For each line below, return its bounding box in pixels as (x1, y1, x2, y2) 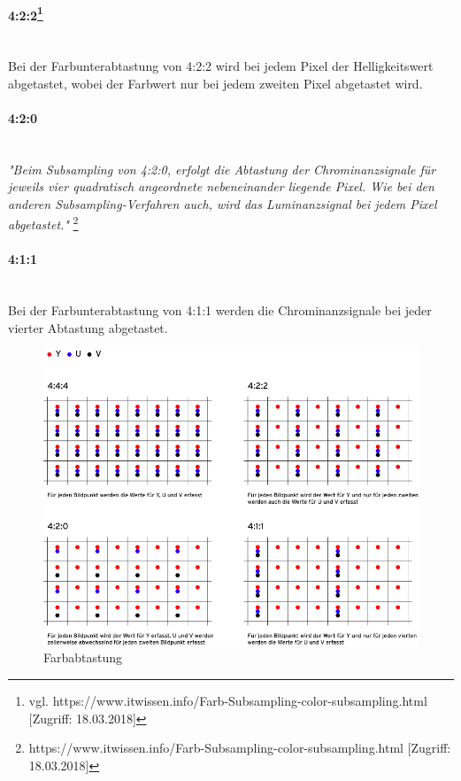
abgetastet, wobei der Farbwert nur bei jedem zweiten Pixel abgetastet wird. (8, 73, 423, 92)
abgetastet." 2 (8, 213, 79, 234)
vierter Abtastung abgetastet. (8, 318, 168, 336)
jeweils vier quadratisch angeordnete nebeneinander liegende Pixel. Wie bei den (8, 177, 434, 196)
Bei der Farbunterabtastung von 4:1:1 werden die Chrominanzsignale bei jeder (8, 301, 432, 320)
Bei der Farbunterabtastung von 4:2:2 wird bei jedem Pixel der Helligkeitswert (8, 57, 434, 75)
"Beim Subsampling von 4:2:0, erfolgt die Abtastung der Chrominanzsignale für (8, 159, 436, 178)
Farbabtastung (43, 648, 123, 667)
